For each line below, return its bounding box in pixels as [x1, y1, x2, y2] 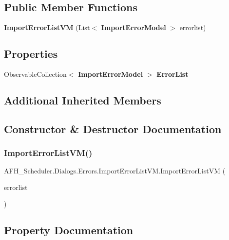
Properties [4, 46, 58, 61]
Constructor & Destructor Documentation [4, 121, 222, 136]
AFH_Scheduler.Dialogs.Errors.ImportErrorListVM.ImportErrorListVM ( [4, 166, 226, 176]
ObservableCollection [4, 69, 67, 79]
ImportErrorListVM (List [4, 22, 90, 33]
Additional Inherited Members [4, 92, 161, 107]
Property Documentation [4, 222, 134, 237]
